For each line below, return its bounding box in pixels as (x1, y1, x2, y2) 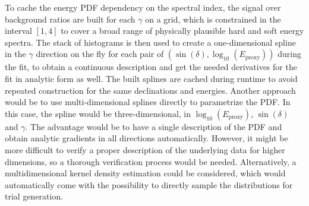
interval (5, 24, 32, 37)
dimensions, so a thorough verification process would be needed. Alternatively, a (5, 155, 297, 167)
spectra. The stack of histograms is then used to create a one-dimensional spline (5, 36, 296, 48)
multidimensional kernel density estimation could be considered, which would (5, 167, 286, 179)
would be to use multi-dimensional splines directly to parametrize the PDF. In (5, 96, 291, 108)
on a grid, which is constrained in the (145, 12, 281, 25)
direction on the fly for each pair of (36, 47, 164, 60)
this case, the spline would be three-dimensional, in (5, 107, 191, 119)
